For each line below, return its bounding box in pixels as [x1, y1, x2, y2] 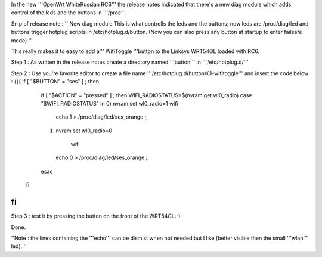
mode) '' [11, 36, 32, 44]
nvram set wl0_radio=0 [55, 127, 113, 134]
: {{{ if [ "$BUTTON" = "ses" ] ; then [11, 78, 100, 85]
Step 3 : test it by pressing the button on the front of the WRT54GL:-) [11, 212, 181, 220]
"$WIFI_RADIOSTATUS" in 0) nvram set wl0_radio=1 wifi [41, 100, 178, 107]
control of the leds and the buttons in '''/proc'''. [11, 9, 127, 16]
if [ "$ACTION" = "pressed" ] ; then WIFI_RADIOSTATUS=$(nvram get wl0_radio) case [41, 91, 252, 98]
